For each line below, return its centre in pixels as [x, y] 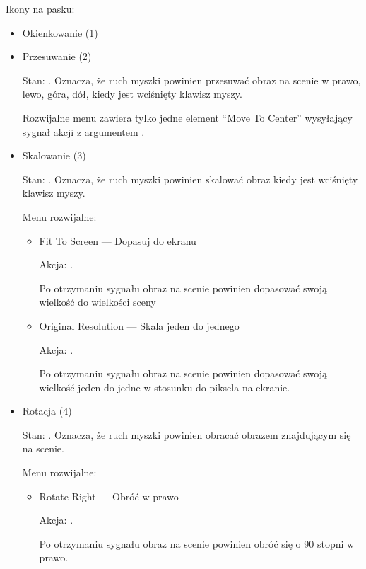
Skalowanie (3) [54, 155]
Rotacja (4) [47, 411]
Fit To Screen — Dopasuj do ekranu [118, 240]
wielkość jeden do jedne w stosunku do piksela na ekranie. [165, 387]
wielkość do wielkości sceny [98, 302]
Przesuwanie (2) [57, 56]
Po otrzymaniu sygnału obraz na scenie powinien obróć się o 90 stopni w [197, 543]
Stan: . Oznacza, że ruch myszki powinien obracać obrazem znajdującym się [187, 434]
